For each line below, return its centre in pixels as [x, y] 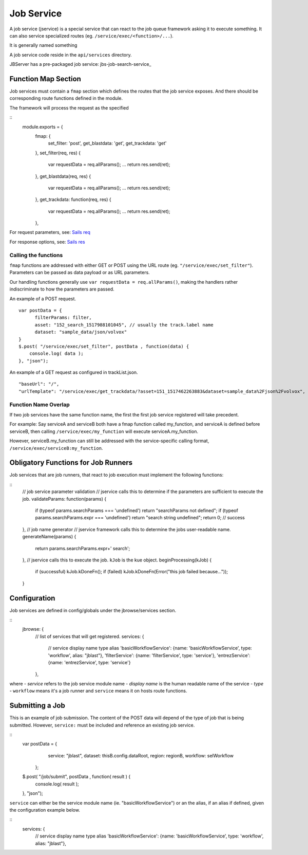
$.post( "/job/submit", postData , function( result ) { [76, 777]
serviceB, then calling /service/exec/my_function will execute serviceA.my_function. [104, 431]
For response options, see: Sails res [47, 242]
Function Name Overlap [40, 405]
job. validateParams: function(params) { [64, 499]
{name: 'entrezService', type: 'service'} [89, 663]
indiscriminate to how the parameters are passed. [62, 289]
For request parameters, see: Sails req [50, 232]
